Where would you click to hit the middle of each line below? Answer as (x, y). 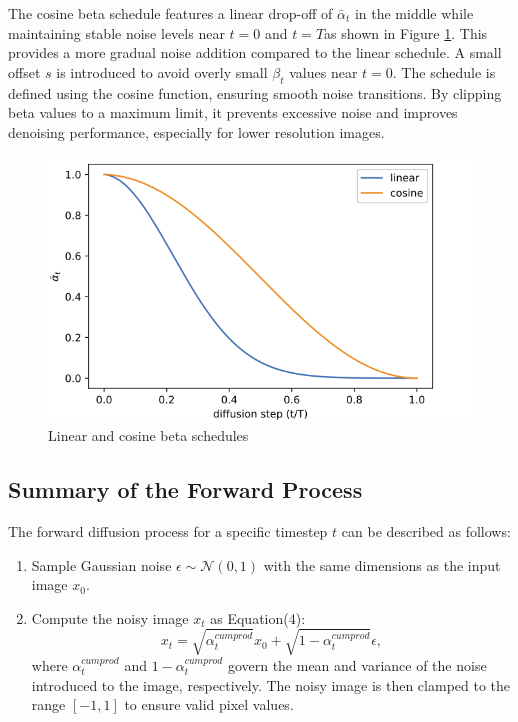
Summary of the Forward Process (185, 489)
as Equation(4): (258, 617)
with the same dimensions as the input (382, 564)
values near (323, 71)
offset (24, 71)
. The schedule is (444, 71)
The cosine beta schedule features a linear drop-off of (170, 13)
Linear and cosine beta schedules (148, 435)
